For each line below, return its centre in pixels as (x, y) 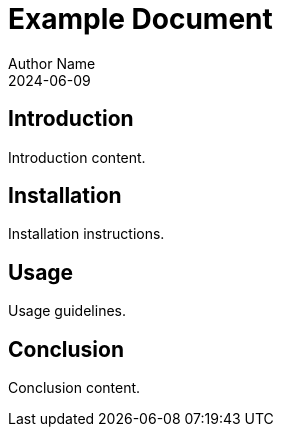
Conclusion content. (74, 388)
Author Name (52, 63)
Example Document (140, 19)
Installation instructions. (86, 234)
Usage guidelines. (67, 311)
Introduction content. (77, 157)
